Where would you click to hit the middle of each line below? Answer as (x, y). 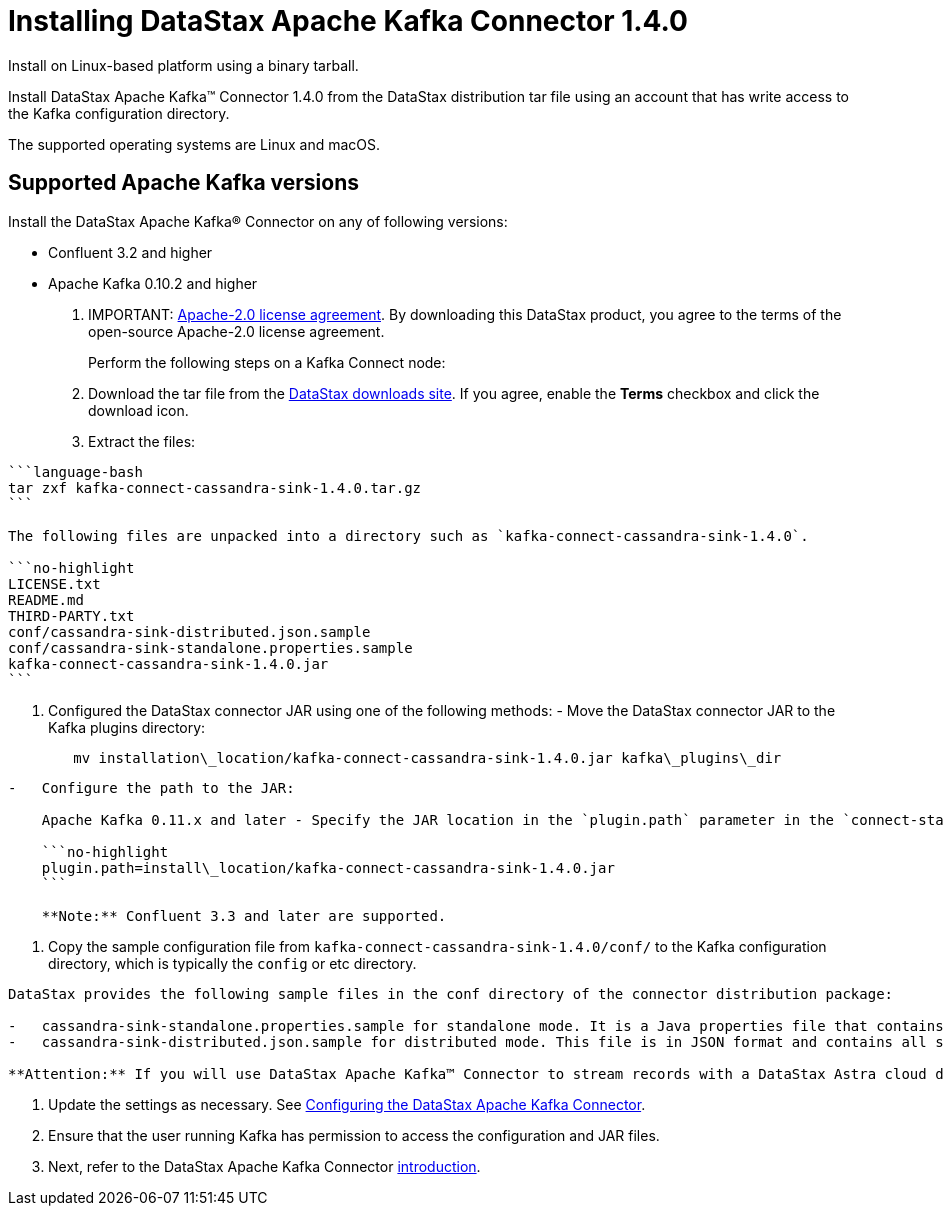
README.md (46, 599)
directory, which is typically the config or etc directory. (232, 963)
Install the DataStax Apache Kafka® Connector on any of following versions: (258, 221)
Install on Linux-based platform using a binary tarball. (183, 65)
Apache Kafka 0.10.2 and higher (153, 283)
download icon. (138, 410)
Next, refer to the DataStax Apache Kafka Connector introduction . (264, 1166)
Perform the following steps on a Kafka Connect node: (267, 362)
